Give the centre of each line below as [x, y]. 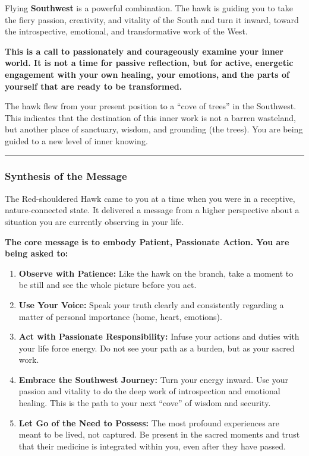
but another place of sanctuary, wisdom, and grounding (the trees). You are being [154, 129]
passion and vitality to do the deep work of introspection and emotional [149, 391]
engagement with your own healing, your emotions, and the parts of [147, 74]
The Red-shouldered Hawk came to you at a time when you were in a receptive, [150, 198]
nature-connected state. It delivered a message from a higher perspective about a [152, 210]
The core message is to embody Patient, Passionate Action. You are [147, 241]
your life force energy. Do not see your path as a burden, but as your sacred [157, 348]
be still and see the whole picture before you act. [108, 285]
